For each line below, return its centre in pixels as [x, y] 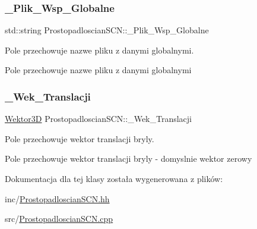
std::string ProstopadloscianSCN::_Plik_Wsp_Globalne [107, 30]
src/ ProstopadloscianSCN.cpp [59, 219]
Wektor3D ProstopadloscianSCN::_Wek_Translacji [99, 119]
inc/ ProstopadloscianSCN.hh [57, 198]
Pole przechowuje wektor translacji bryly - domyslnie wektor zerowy [128, 159]
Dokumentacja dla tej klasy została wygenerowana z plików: [114, 178]
